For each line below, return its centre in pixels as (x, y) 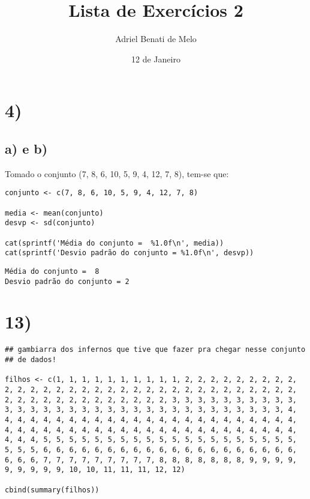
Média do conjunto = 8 (52, 271)
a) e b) (26, 148)
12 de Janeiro (156, 59)
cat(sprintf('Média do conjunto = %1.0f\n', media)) (115, 243)
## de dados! (31, 359)
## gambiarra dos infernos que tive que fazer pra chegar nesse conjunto (155, 350)
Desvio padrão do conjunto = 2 (67, 281)
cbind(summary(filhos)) (52, 490)
